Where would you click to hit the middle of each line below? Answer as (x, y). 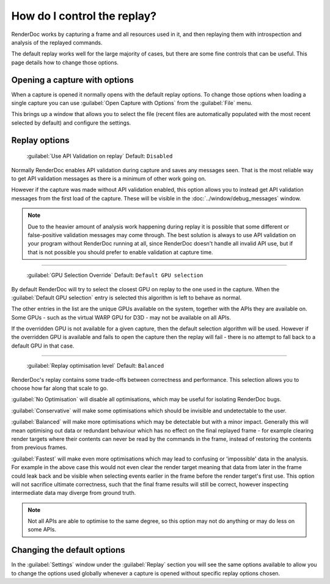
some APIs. (42, 530)
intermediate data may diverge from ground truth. (74, 493)
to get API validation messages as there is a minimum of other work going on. (109, 178)
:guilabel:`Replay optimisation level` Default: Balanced (95, 366)
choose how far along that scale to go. (60, 389)
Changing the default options (68, 550)
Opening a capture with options (72, 80)
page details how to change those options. (65, 62)
